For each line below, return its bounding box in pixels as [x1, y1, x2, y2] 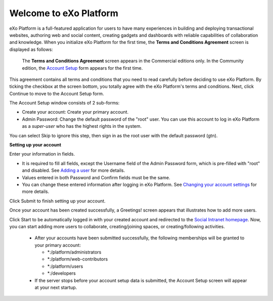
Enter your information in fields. [9, 151, 75, 157]
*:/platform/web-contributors [47, 256, 108, 262]
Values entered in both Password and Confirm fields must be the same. [22, 174, 170, 180]
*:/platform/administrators [47, 249, 102, 255]
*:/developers [47, 270, 76, 276]
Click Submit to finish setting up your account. [9, 197, 106, 204]
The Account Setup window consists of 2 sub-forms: [9, 100, 120, 106]
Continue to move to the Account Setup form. [9, 90, 104, 96]
